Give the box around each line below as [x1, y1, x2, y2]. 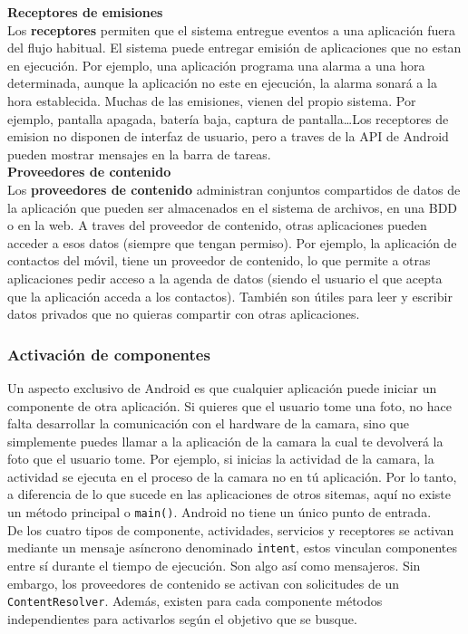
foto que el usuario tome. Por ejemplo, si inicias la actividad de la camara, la [7, 449, 434, 468]
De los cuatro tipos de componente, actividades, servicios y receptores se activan [7, 520, 454, 539]
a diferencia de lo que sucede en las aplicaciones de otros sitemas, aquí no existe [7, 485, 451, 504]
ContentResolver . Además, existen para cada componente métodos [7, 591, 383, 610]
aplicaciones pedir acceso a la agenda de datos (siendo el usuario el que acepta [7, 268, 443, 287]
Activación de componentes [7, 342, 210, 365]
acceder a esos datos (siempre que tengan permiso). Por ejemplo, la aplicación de [7, 233, 457, 252]
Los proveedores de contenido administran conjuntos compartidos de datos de [7, 179, 461, 198]
